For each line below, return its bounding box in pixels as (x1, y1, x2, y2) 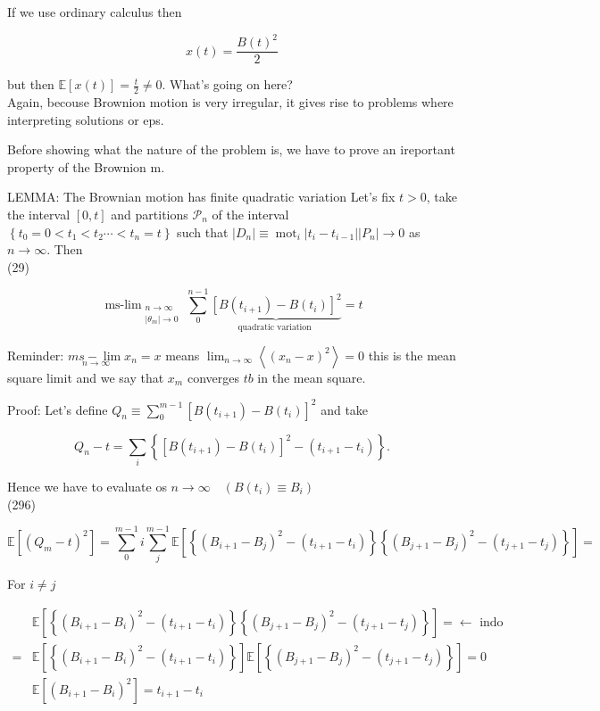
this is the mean (368, 345, 456, 364)
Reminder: (7, 345, 64, 364)
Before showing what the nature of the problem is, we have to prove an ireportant (7, 140, 455, 159)
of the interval (212, 204, 289, 223)
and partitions (111, 204, 188, 223)
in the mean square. (257, 368, 366, 386)
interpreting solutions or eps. (7, 110, 164, 128)
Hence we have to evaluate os (7, 476, 167, 495)
